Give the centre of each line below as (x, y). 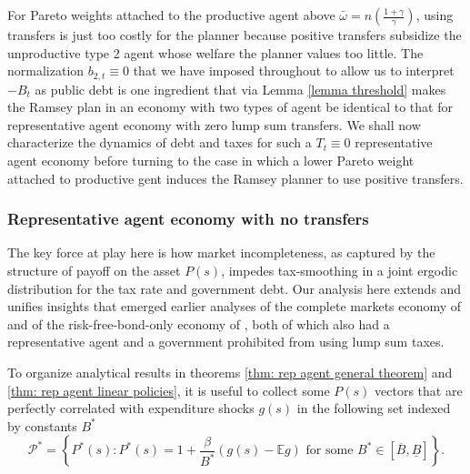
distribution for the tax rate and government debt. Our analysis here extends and (235, 288)
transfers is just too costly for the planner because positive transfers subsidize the (235, 35)
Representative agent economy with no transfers (188, 219)
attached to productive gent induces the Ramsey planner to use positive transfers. (235, 178)
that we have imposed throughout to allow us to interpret (294, 71)
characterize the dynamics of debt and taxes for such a (160, 142)
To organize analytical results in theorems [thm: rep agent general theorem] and (230, 372)
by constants (42, 425)
